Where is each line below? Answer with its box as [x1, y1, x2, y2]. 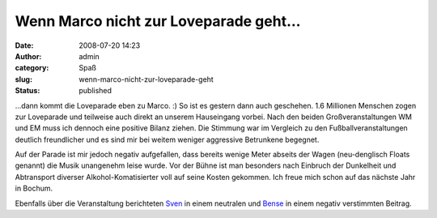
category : [15, 63, 49, 73]
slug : [15, 74, 32, 84]
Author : [15, 51, 42, 61]
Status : [15, 86, 40, 96]
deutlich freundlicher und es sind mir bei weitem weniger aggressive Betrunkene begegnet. [15, 135, 320, 144]
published [78, 86, 112, 96]
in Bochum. [15, 183, 53, 194]
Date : [15, 41, 34, 50]
